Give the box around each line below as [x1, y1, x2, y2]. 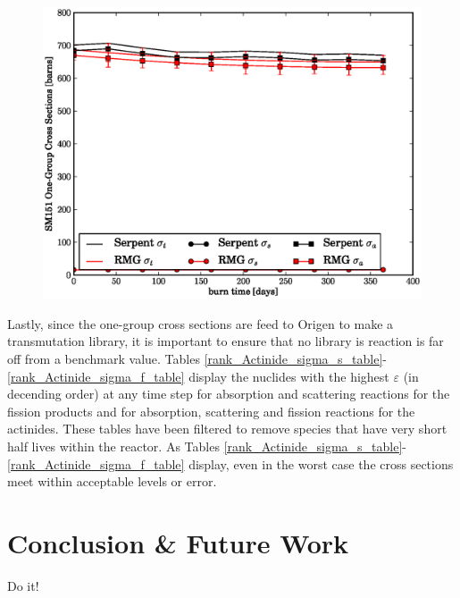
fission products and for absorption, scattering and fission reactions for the [7, 401, 415, 420]
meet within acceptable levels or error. [7, 472, 217, 491]
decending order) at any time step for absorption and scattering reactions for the [7, 384, 450, 403]
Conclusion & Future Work [7, 525, 349, 560]
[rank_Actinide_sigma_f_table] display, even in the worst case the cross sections [7, 454, 454, 473]
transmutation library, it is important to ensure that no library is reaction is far [7, 332, 444, 350]
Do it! [7, 576, 39, 594]
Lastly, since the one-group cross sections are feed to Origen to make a [7, 314, 394, 333]
